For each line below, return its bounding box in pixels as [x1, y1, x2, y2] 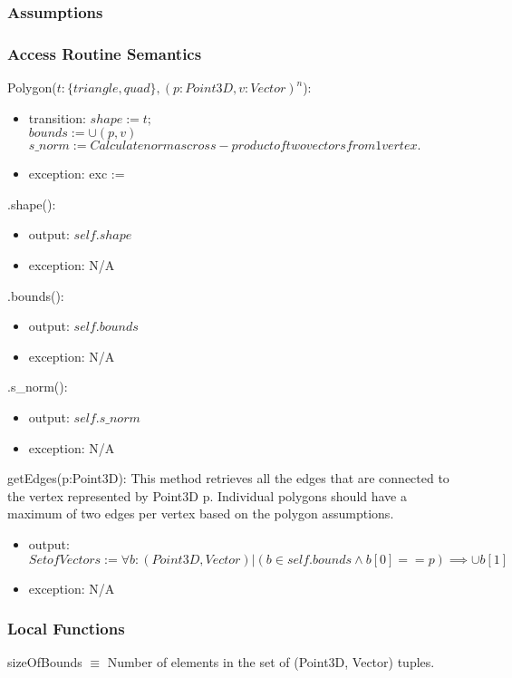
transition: [28, 108, 86, 127]
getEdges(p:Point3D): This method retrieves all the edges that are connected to [7, 469, 449, 488]
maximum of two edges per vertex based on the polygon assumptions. [7, 504, 394, 523]
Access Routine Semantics [7, 42, 202, 64]
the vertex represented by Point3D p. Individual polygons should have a [7, 486, 407, 505]
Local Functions [7, 617, 125, 640]
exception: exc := [28, 164, 125, 183]
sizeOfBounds [7, 653, 82, 672]
